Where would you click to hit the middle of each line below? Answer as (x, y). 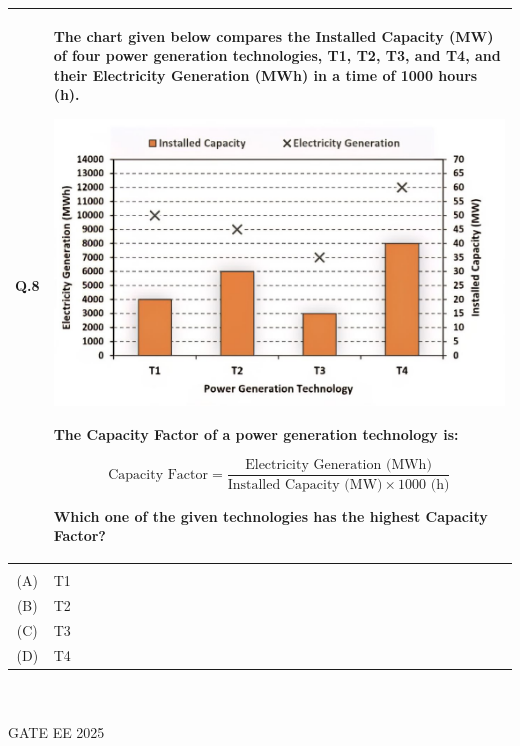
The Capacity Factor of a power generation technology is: (256, 433)
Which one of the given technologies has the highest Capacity (270, 515)
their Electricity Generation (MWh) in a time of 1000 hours (265, 74)
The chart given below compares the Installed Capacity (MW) (273, 35)
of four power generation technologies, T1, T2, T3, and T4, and (277, 55)
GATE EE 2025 (56, 732)
